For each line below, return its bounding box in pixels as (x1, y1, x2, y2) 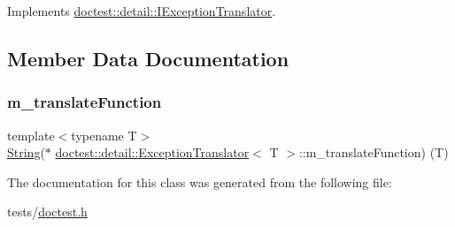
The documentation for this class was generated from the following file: (7, 172, 392, 191)
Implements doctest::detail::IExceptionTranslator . (7, 2, 276, 19)
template (7, 125, 55, 144)
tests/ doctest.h (7, 202, 88, 221)
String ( (7, 143, 45, 162)
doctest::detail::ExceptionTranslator (55, 143, 250, 162)
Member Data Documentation (7, 44, 289, 72)
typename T (71, 125, 137, 144)
